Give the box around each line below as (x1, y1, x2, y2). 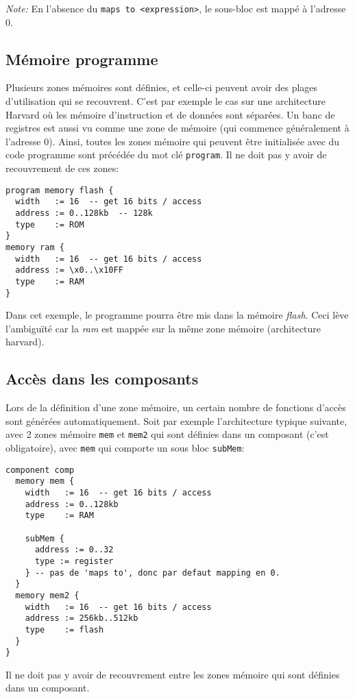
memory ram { (5, 242, 64, 252)
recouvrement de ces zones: (5, 161, 119, 175)
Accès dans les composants (5, 368, 199, 389)
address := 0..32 (34, 545, 114, 555)
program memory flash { (5, 185, 114, 195)
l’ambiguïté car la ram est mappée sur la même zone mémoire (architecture (5, 321, 321, 335)
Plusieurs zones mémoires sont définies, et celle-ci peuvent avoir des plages (5, 80, 318, 95)
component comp (5, 465, 75, 475)
